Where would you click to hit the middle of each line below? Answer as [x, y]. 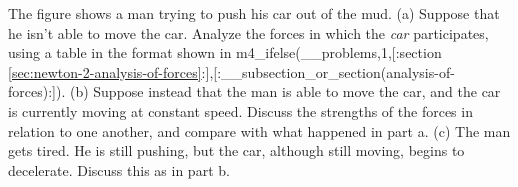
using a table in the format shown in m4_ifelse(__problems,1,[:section [225, 52]
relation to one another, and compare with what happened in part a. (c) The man [259, 130]
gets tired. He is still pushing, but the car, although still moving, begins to [236, 150]
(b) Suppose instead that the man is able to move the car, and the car [285, 91]
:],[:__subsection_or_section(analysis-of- [328, 71]
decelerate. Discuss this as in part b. [119, 169]
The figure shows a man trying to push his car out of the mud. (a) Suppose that [254, 13]
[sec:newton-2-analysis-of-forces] [105, 71]
